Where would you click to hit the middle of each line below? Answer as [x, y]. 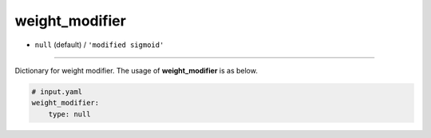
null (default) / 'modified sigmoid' [99, 45]
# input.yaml [57, 91]
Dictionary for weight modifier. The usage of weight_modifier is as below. [136, 70]
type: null [69, 114]
